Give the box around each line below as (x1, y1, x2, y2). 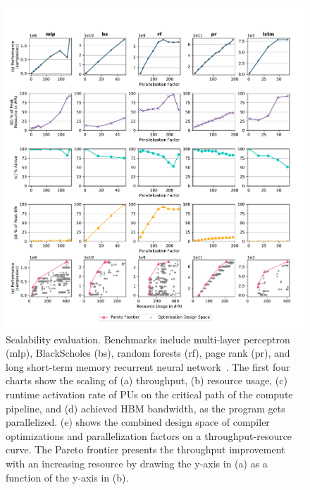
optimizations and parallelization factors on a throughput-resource (6, 428, 292, 443)
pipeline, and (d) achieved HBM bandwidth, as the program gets (6, 400, 285, 415)
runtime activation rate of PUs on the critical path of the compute (6, 386, 293, 401)
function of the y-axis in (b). (6, 470, 129, 484)
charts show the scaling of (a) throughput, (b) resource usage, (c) (6, 373, 287, 388)
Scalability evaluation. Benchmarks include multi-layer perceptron (6, 331, 290, 346)
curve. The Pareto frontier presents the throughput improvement (6, 442, 285, 457)
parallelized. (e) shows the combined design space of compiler (6, 415, 270, 429)
